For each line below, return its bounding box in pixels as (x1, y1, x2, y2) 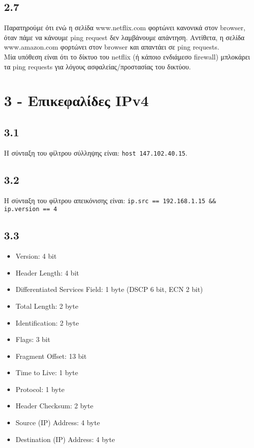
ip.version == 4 (4, 206, 57, 213)
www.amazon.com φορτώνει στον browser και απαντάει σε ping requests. (4, 42, 219, 52)
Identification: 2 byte (15, 317, 79, 328)
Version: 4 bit (15, 251, 57, 261)
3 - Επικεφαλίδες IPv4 (4, 90, 149, 111)
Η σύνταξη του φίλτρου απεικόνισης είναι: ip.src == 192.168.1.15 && (4, 195, 216, 205)
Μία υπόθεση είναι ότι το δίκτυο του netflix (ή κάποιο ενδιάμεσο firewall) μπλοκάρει (4, 51, 250, 61)
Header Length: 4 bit (15, 267, 79, 278)
